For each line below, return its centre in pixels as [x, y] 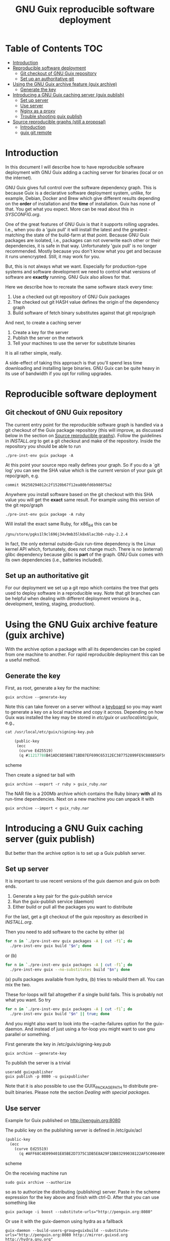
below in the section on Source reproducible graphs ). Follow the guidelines [83, 435]
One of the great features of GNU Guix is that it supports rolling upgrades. [82, 224]
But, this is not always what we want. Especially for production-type [76, 266]
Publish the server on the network [48, 338]
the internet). [19, 178]
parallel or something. [28, 1034]
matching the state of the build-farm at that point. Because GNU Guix [77, 235]
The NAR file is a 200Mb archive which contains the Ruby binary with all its [84, 794]
